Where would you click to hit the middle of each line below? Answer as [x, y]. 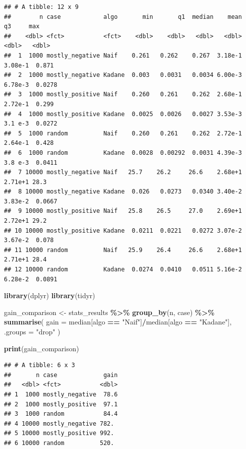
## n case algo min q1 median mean [123, 17]
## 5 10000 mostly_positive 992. [59, 433]
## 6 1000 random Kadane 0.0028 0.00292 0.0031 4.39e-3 [123, 153]
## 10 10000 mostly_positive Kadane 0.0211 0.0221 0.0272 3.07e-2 [123, 230]
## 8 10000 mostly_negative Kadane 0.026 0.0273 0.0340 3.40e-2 [123, 192]
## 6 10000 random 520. [59, 443]
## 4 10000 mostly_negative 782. [59, 423]
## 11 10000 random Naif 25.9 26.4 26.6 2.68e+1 [123, 250]
